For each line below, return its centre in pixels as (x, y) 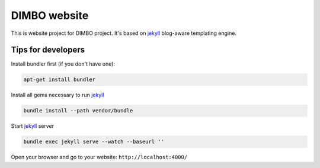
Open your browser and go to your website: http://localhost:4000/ (99, 157)
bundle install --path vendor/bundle (78, 111)
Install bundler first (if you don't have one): (63, 64)
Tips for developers (48, 50)
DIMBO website (50, 15)
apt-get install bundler (60, 80)
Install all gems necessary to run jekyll (57, 95)
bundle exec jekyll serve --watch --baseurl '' (94, 142)
